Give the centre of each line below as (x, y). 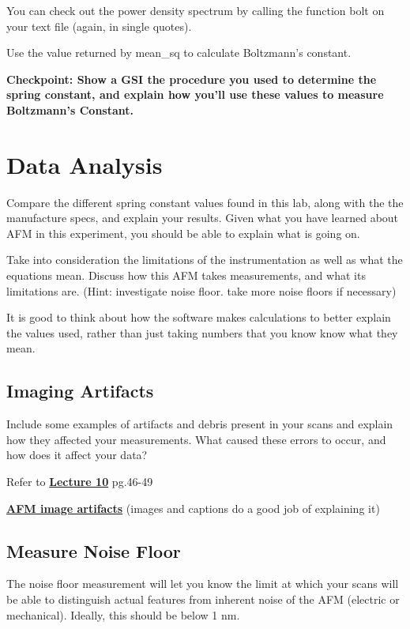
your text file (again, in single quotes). (99, 26)
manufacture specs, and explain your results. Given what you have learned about (203, 218)
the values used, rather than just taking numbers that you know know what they (202, 332)
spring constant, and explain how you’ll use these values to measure (195, 94)
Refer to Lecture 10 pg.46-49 (80, 482)
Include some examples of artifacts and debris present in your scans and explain (200, 424)
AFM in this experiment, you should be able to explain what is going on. (183, 233)
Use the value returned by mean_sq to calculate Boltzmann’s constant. (179, 53)
